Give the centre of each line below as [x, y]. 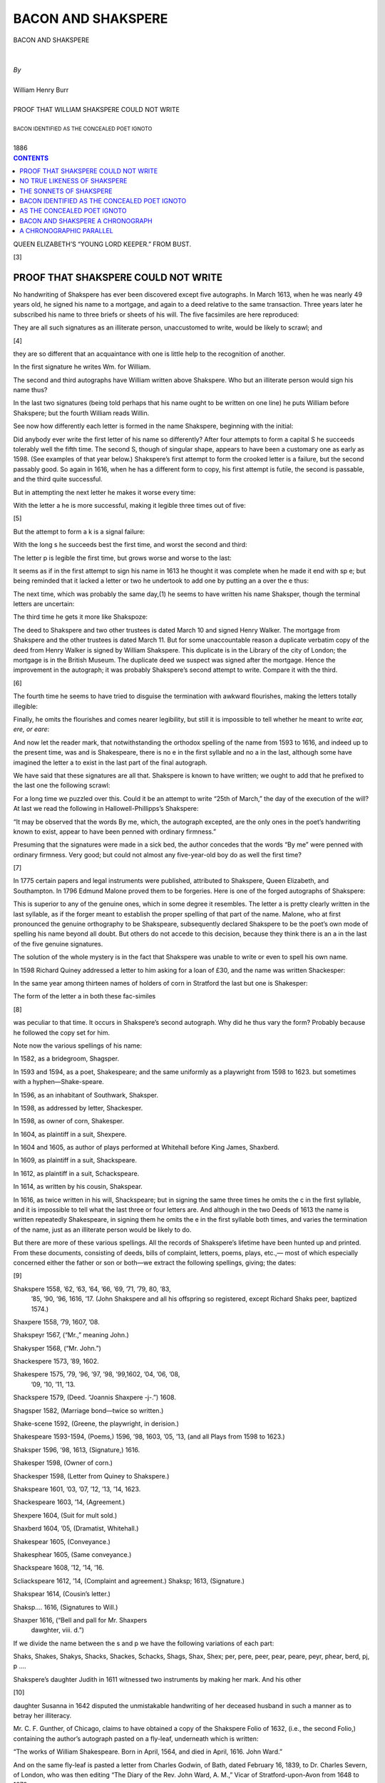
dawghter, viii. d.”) [58, 1630]
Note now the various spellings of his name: [78, 1046]
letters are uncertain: [44, 604]
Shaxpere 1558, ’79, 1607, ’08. [56, 1322]
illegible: [26, 706]
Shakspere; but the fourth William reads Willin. [81, 413]
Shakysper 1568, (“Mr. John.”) [57, 1348]
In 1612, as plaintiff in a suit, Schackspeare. [76, 1173]
